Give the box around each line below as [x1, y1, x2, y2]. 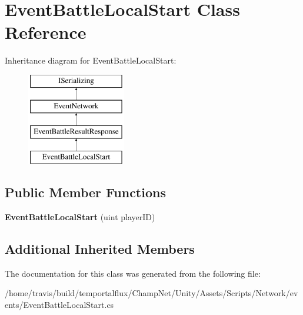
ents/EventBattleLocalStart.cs [5, 298, 114, 310]
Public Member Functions [5, 183, 166, 201]
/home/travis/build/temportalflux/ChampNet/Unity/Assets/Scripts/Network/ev [5, 287, 298, 299]
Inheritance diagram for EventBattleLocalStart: [5, 54, 177, 67]
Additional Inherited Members [5, 239, 195, 257]
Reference [5, 20, 86, 44]
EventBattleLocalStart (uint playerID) [5, 210, 155, 223]
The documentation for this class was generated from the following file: [5, 267, 261, 279]
